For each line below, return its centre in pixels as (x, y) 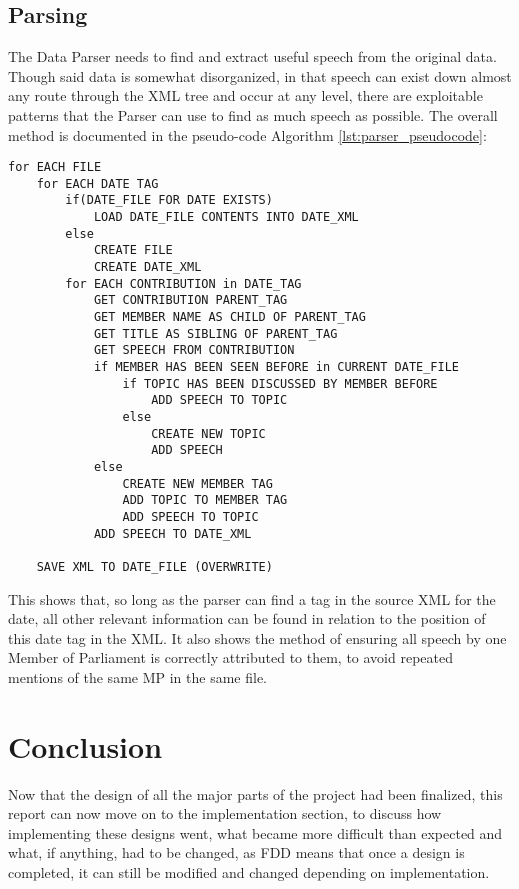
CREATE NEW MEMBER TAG (197, 483)
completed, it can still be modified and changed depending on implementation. (249, 872)
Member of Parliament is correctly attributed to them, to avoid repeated (231, 657)
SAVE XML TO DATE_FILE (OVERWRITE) (154, 566)
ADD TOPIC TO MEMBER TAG (205, 500)
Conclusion (85, 745)
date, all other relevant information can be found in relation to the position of (247, 618)
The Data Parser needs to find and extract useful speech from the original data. (252, 56)
